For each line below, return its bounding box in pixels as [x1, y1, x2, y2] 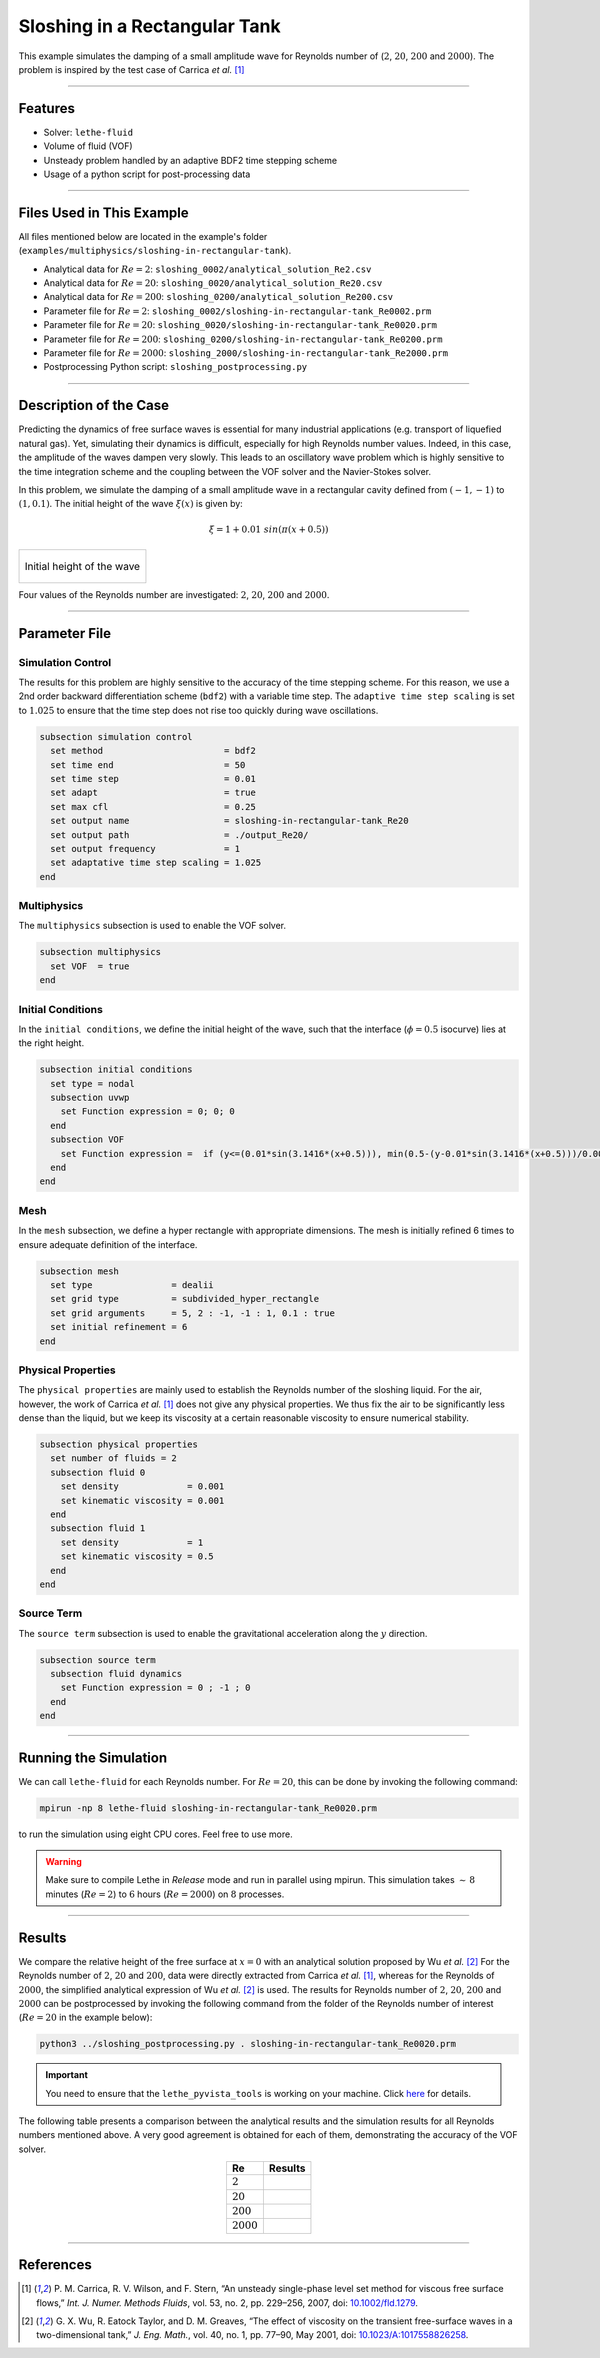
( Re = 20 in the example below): [18, 2011, 153, 2024]
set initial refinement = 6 [50, 1321, 188, 1333]
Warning [45, 1856, 82, 1868]
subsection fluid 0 [50, 1466, 146, 1478]
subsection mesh [39, 1265, 120, 1277]
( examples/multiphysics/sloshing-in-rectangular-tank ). [18, 245, 292, 257]
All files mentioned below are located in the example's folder [18, 230, 268, 242]
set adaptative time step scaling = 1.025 [50, 857, 262, 869]
